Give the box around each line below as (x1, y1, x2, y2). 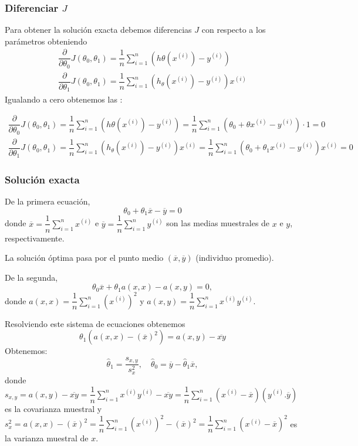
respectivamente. (5, 231, 65, 244)
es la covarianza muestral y (5, 402, 102, 414)
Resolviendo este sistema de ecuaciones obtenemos (5, 317, 185, 329)
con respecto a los (201, 23, 266, 36)
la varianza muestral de (5, 432, 89, 444)
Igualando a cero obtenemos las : (5, 93, 123, 105)
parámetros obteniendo (5, 35, 87, 47)
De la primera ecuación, (5, 195, 90, 207)
